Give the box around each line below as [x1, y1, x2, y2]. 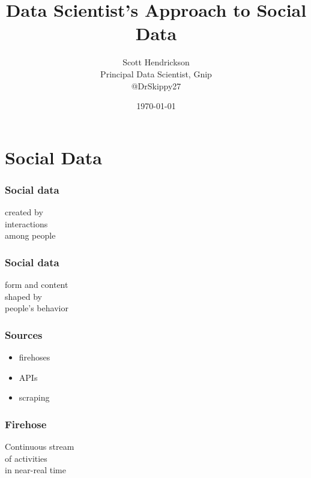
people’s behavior [5, 302, 68, 314]
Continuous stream [5, 440, 74, 453]
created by [5, 206, 43, 218]
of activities [5, 452, 47, 464]
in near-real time [5, 464, 66, 476]
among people [5, 229, 56, 242]
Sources [5, 327, 43, 342]
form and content [5, 278, 68, 291]
